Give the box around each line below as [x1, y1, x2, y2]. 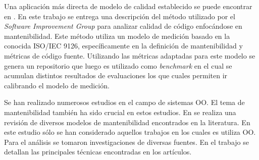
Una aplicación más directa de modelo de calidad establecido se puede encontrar [4, 1, 252, 11]
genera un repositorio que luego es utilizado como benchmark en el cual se [4, 60, 232, 71]
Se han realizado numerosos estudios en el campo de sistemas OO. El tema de [4, 97, 245, 108]
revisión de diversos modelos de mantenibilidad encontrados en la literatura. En [4, 117, 250, 127]
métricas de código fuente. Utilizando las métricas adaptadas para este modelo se [4, 50, 255, 61]
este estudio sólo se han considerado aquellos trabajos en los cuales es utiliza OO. [4, 127, 256, 137]
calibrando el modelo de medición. [4, 80, 110, 90]
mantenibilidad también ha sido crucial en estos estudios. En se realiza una [4, 106, 236, 117]
